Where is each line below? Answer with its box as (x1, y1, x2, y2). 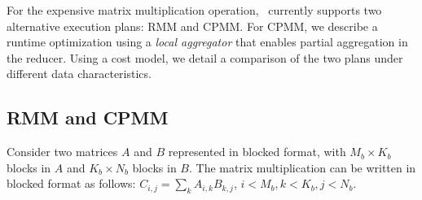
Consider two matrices (7, 143, 118, 160)
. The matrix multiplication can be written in (189, 159, 416, 176)
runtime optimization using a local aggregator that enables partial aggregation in (7, 33, 408, 50)
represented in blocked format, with (168, 143, 346, 160)
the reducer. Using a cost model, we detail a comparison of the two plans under (7, 49, 403, 66)
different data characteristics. (7, 65, 152, 82)
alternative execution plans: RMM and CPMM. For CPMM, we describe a (7, 17, 378, 34)
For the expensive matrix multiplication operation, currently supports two (7, 2, 382, 18)
